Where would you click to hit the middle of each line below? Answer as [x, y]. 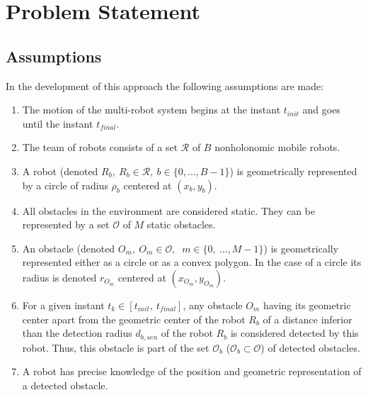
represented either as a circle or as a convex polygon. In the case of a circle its [192, 262]
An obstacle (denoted [69, 248]
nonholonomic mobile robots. [277, 147]
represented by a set [66, 224]
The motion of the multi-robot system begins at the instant [151, 110]
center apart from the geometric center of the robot [134, 319]
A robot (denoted [60, 171]
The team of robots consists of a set [100, 147]
